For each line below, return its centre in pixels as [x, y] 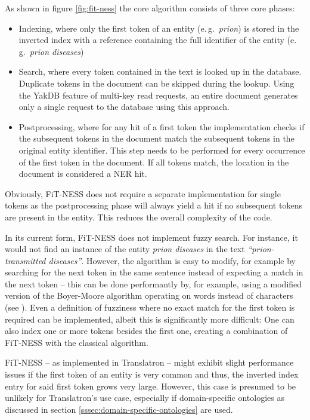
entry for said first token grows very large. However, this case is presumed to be [151, 386]
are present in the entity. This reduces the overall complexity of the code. [139, 217]
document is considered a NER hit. [83, 174]
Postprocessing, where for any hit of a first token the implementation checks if [162, 126]
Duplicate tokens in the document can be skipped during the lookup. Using [156, 83]
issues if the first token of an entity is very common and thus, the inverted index [152, 374]
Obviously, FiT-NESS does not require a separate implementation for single [143, 193]
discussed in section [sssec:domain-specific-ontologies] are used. [119, 409]
